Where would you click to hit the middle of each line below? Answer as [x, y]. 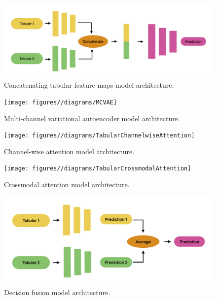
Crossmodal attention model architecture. [67, 184]
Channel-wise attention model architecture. [69, 151]
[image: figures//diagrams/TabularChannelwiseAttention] [99, 136]
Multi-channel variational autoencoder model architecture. [92, 118]
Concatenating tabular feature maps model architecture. [89, 85]
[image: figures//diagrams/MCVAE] [61, 102]
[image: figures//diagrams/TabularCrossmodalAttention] [98, 169]
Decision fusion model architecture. [57, 292]
